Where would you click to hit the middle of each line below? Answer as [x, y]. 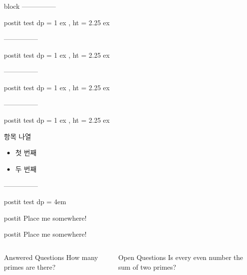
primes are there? [30, 267]
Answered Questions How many [51, 257]
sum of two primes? [147, 267]
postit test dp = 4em [35, 202]
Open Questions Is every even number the [181, 257]
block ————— [30, 6]
